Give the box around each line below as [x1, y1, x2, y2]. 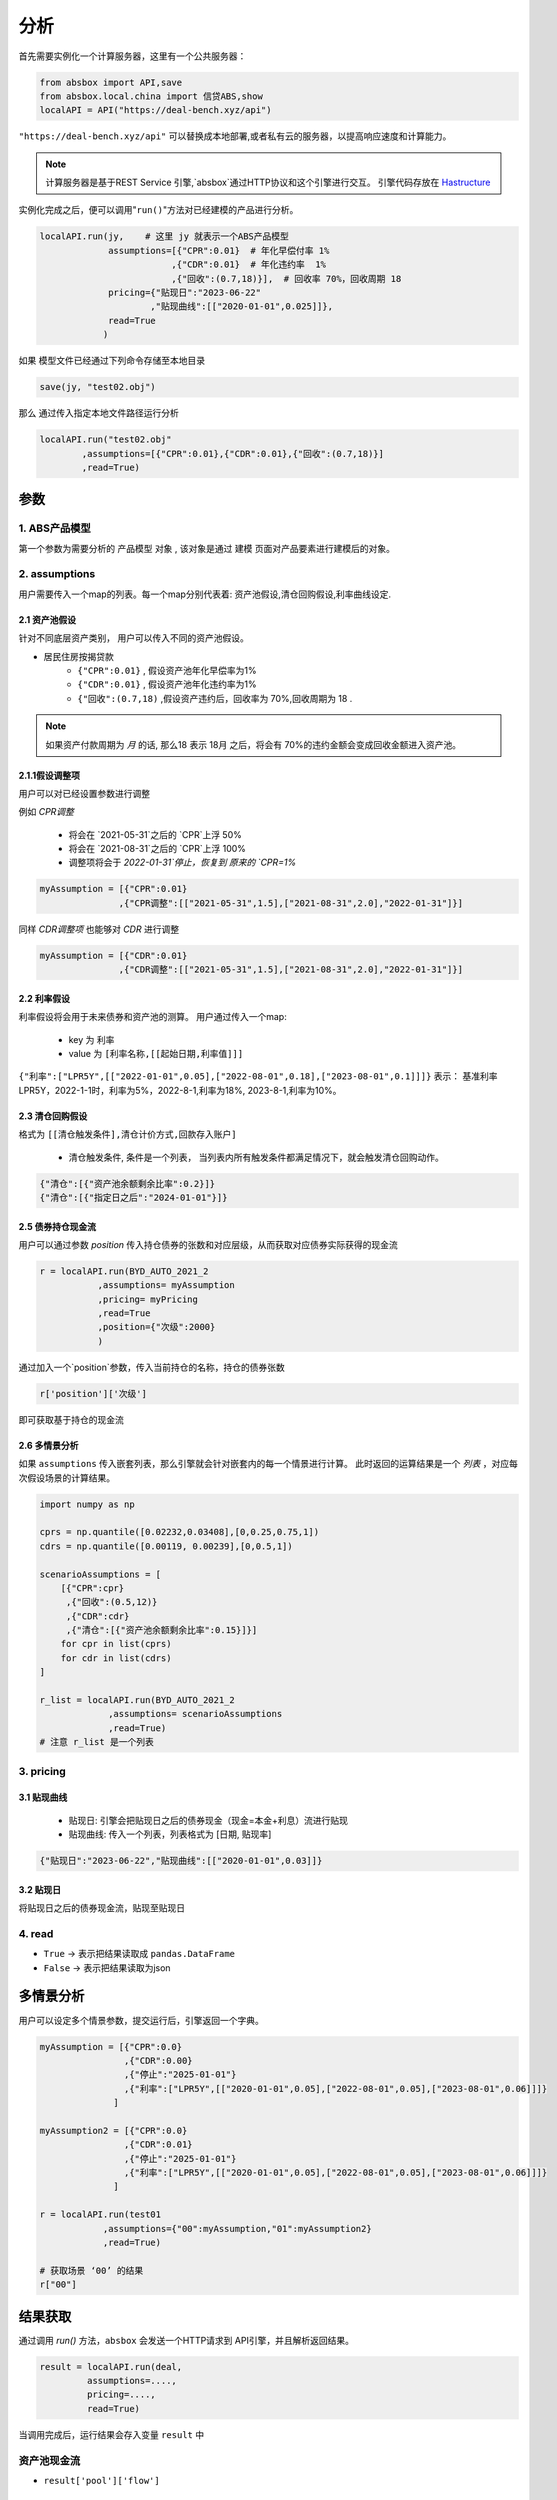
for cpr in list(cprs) [60, 1638, 172, 1650]
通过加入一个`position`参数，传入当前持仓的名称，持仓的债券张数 [18, 1361, 285, 1373]
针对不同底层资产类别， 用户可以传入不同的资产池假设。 [18, 632, 249, 644]
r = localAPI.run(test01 [39, 2209, 162, 2220]
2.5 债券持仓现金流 [18, 1220, 97, 1232]
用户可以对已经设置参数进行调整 [18, 787, 150, 799]
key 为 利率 [68, 1033, 115, 1045]
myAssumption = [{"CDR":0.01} [39, 950, 188, 961]
